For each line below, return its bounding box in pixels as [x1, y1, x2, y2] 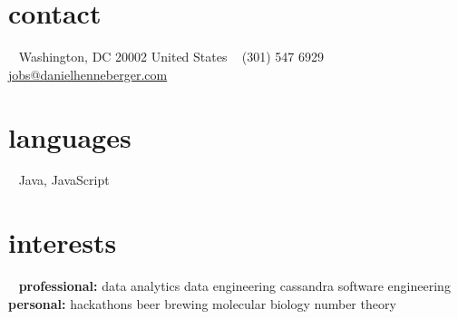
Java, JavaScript [18, 170, 110, 189]
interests [8, 224, 117, 261]
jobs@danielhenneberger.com [8, 64, 168, 83]
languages [8, 118, 132, 155]
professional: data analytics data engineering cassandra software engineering [18, 276, 451, 295]
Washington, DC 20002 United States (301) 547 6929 [18, 47, 325, 66]
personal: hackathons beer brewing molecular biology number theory [8, 294, 396, 313]
